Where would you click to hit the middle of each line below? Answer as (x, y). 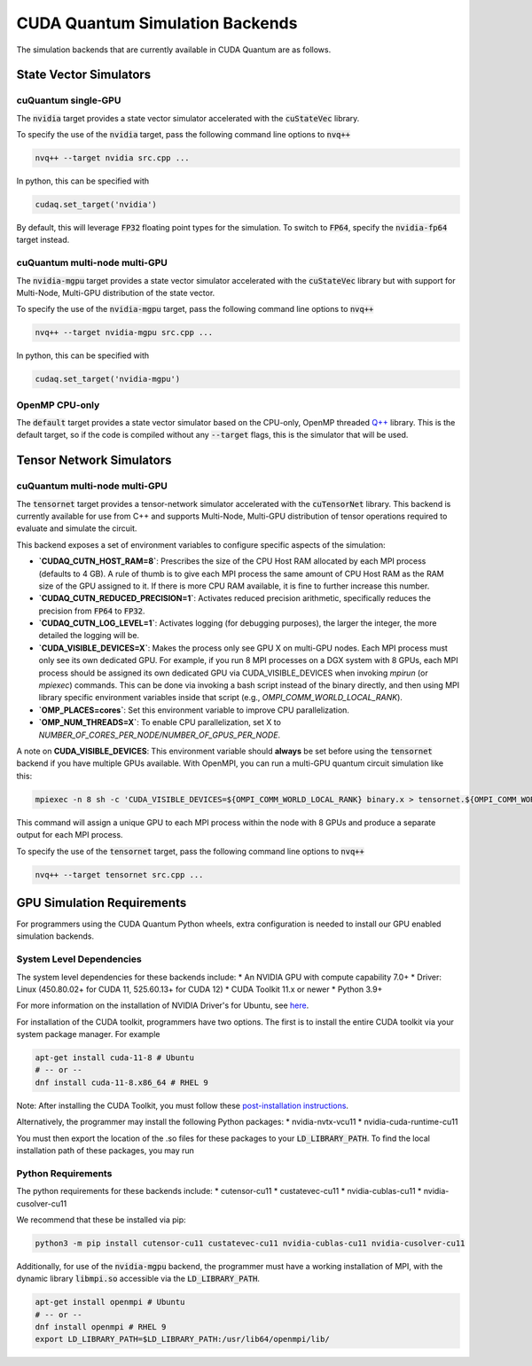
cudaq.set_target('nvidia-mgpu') (108, 379)
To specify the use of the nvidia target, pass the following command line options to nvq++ (183, 135)
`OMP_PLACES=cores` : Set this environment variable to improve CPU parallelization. (194, 710)
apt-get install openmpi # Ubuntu (110, 1302)
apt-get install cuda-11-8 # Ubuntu (115, 1058)
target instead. (43, 240)
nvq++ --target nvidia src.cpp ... (112, 158)
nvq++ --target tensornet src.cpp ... (119, 874)
